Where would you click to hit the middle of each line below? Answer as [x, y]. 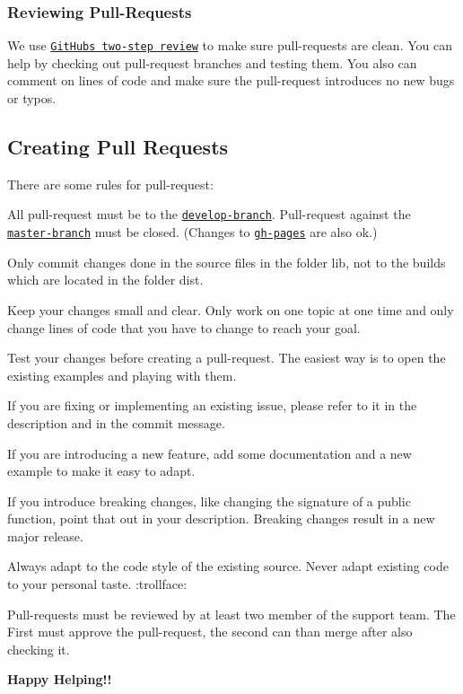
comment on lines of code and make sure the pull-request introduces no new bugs [231, 80]
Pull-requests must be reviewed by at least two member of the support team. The [231, 614]
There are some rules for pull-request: [110, 184]
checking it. [39, 649]
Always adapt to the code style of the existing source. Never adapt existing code [228, 566]
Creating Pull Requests [118, 147]
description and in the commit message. [116, 422]
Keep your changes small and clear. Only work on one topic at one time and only [231, 309]
